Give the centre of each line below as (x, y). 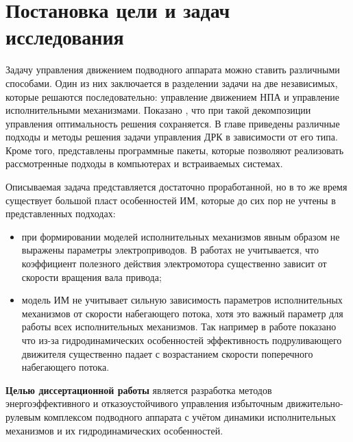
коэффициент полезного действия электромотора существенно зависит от (174, 263)
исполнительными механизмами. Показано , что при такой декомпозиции (158, 110)
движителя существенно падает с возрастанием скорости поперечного (167, 353)
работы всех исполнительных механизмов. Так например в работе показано (179, 327)
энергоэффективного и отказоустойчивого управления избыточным (144, 403)
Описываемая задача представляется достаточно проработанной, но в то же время (176, 187)
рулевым (23, 416)
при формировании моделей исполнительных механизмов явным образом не (181, 236)
